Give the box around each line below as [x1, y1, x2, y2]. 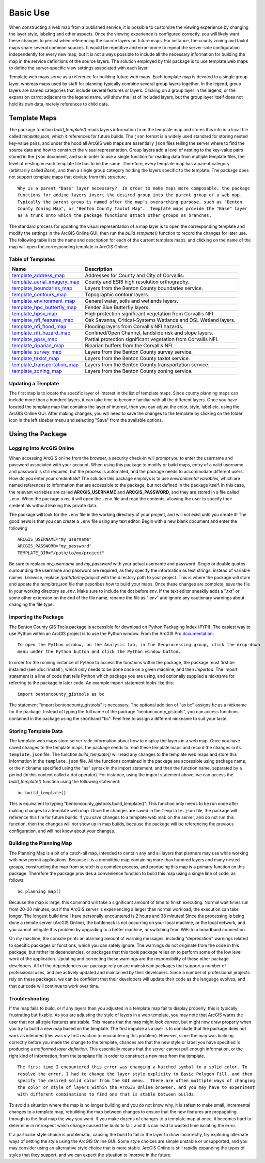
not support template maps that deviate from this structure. [9, 174, 127, 180]
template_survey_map [12, 349, 62, 356]
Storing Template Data [9, 728, 63, 735]
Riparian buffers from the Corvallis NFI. [85, 342, 174, 349]
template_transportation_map [12, 361, 79, 368]
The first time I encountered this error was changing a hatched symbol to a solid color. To [17, 1064, 248, 1070]
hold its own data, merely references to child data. [9, 101, 109, 107]
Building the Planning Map [9, 840, 72, 847]
